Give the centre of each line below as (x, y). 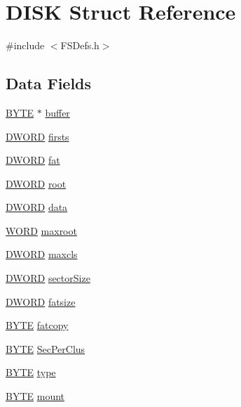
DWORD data (37, 207)
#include (25, 45)
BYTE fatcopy (37, 325)
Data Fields (49, 83)
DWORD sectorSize (48, 278)
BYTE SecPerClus (46, 348)
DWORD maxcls (42, 254)
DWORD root (36, 183)
